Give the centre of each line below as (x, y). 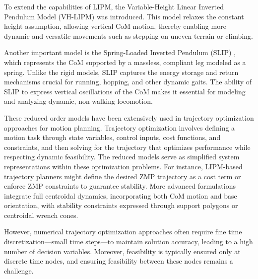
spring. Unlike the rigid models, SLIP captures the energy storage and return (121, 72)
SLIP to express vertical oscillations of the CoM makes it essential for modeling (125, 91)
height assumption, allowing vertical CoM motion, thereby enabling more (115, 26)
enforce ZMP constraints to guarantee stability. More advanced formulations (120, 186)
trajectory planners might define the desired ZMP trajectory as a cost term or (123, 176)
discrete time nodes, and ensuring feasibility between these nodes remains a (119, 261)
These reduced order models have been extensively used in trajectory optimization (129, 117)
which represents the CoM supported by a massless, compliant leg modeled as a (125, 62)
